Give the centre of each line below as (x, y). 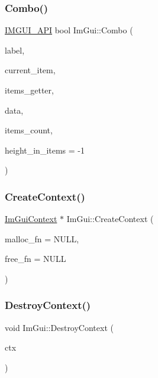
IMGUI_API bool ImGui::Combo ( (69, 30)
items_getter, (29, 90)
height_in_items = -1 (45, 150)
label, (15, 50)
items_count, (29, 130)
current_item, (30, 70)
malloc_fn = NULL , (42, 238)
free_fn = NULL (36, 259)
